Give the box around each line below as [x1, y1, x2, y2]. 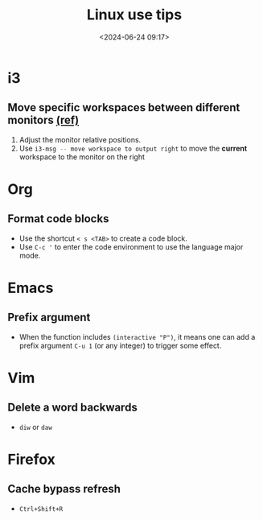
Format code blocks [7, 212, 109, 226]
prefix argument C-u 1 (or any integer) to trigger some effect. [18, 340, 222, 350]
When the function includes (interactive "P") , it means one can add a [18, 332, 256, 341]
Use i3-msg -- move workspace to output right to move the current [18, 143, 248, 153]
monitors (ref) [7, 113, 80, 127]
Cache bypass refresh [7, 482, 121, 496]
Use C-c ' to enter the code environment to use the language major [18, 241, 244, 251]
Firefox [7, 450, 55, 468]
